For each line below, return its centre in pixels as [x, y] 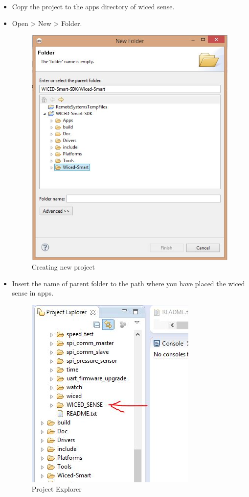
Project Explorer [57, 489]
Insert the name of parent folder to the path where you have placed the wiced [128, 283]
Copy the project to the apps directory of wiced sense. [93, 6]
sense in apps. [33, 293]
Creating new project [63, 267]
